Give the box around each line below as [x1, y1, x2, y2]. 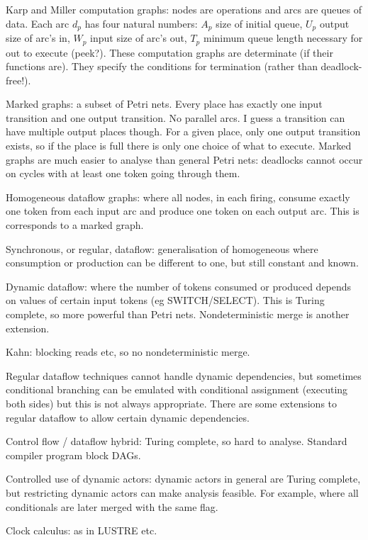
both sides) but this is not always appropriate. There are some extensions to [6, 395, 338, 410]
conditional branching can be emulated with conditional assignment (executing [6, 382, 348, 397]
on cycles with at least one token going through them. [6, 166, 240, 181]
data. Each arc [6, 16, 69, 30]
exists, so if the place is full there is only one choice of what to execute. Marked [6, 138, 352, 153]
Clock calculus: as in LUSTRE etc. [6, 523, 157, 538]
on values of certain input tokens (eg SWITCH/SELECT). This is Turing [6, 293, 325, 308]
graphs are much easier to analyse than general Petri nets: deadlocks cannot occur [6, 152, 363, 167]
